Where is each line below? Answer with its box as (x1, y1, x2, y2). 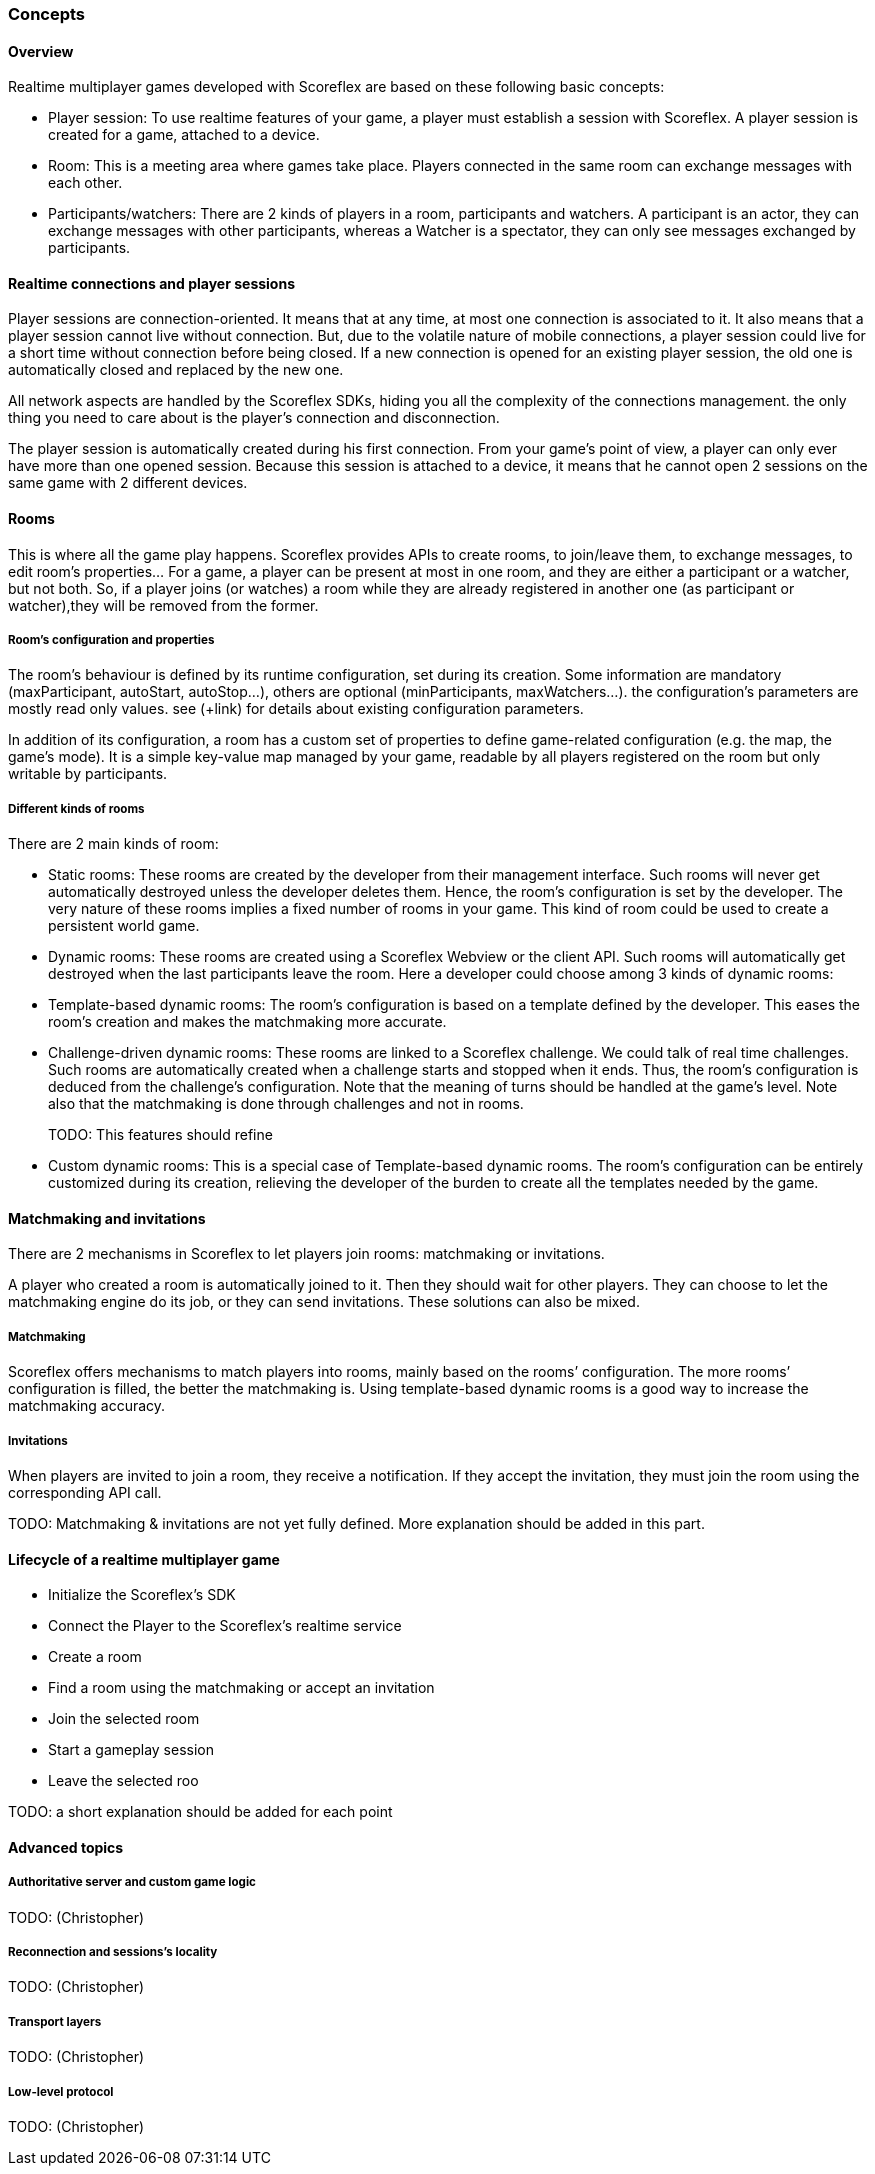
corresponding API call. (8, 1484, 162, 1501)
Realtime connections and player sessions (8, 274, 296, 292)
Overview (8, 42, 74, 60)
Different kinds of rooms (8, 801, 145, 816)
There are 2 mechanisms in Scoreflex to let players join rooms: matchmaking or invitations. (8, 1245, 605, 1263)
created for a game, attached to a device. (48, 126, 320, 144)
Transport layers (8, 2014, 102, 2029)
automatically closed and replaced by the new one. (8, 361, 344, 379)
